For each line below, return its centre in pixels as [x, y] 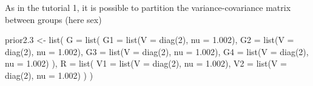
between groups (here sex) [53, 19]
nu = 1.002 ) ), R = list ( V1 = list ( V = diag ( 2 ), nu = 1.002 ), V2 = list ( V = [146, 63]
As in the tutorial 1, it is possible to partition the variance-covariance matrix [148, 7]
